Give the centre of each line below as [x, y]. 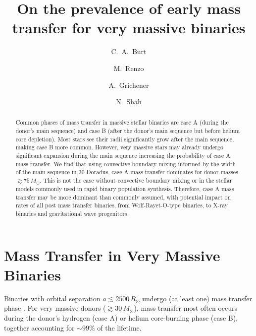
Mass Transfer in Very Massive [112, 255]
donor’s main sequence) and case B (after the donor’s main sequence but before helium [128, 131]
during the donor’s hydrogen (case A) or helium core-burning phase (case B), [121, 317]
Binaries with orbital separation [52, 298]
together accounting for [39, 327]
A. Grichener [129, 85]
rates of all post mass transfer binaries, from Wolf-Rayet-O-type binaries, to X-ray [122, 205]
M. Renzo [129, 68]
